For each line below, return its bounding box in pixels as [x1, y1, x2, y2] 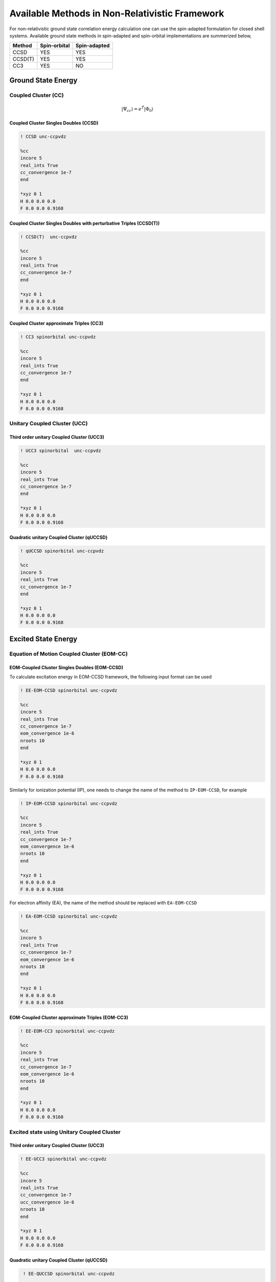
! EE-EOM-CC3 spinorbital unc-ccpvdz [20, 1028, 115, 1034]
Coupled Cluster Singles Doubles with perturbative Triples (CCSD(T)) [9, 220, 160, 226]
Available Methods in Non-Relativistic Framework [9, 8, 224, 19]
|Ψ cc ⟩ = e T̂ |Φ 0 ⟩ [121, 105, 153, 113]
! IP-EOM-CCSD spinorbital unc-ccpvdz [20, 800, 118, 806]
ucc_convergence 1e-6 [20, 1199, 75, 1205]
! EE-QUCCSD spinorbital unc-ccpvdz [23, 1271, 115, 1276]
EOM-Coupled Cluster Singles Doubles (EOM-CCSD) [9, 664, 124, 670]
